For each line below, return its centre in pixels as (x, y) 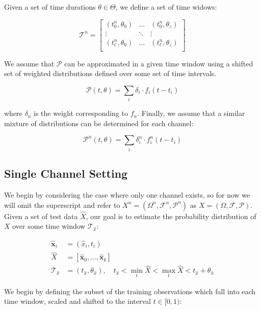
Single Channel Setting (66, 173)
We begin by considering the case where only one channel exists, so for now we (127, 194)
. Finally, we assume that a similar (191, 113)
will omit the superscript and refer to (62, 205)
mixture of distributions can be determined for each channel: (99, 123)
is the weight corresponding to (81, 113)
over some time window (49, 226)
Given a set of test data (41, 216)
